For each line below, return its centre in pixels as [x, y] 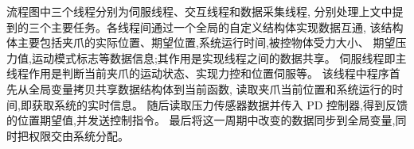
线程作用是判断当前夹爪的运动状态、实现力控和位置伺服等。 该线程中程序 [198, 73]
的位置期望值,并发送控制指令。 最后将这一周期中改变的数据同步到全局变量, [201, 120]
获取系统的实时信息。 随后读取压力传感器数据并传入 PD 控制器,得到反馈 [219, 104]
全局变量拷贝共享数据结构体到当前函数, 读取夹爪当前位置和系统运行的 [210, 88]
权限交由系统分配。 [78, 135]
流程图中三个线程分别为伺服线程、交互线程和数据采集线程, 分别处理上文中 [199, 11]
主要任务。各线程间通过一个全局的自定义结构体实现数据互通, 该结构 [227, 27]
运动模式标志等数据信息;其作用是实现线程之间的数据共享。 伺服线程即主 [219, 57]
